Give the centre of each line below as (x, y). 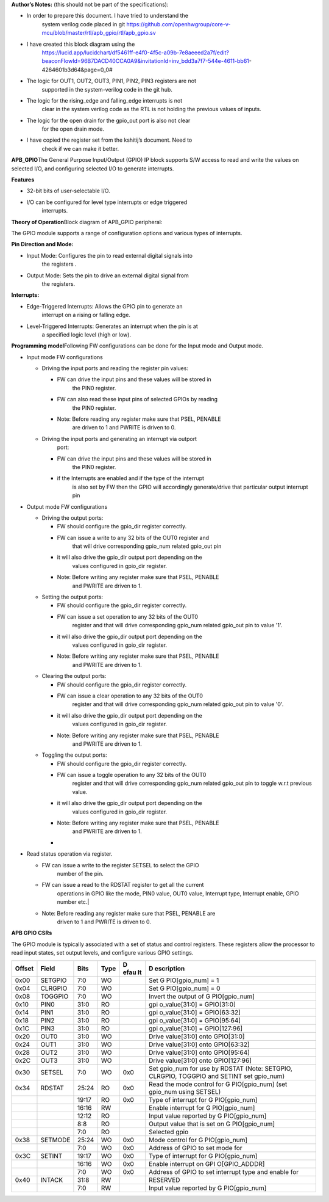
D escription (167, 968)
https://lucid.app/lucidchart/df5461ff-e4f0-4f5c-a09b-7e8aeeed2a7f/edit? (136, 53)
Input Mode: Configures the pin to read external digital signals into (110, 255)
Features (23, 180)
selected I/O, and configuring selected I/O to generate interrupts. (93, 169)
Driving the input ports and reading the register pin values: (115, 368)
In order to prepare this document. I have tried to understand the (108, 16)
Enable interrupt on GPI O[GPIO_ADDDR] (207, 1164)
